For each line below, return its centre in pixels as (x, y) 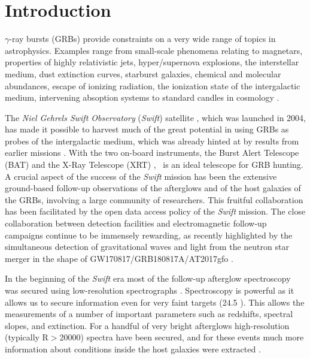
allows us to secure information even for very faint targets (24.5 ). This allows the (155, 302)
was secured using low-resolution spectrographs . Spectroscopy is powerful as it (150, 290)
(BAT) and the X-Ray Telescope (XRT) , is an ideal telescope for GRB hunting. (154, 165)
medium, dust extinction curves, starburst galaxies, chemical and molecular (143, 73)
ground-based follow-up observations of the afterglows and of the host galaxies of (153, 188)
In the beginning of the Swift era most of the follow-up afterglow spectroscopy (148, 278)
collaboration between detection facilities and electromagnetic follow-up (136, 223)
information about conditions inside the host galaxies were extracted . (133, 349)
